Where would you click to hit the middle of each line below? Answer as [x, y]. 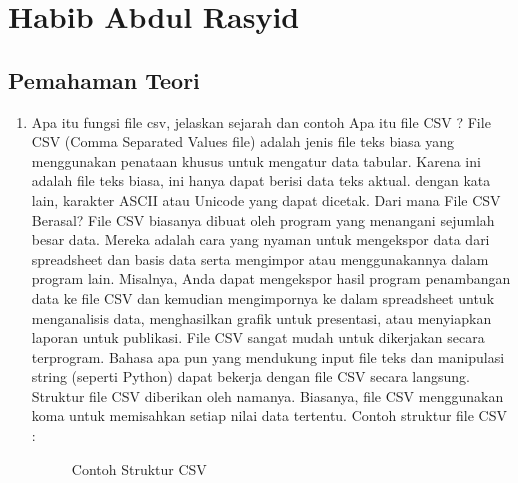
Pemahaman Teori [104, 79]
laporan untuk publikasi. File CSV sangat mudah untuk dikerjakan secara [258, 337]
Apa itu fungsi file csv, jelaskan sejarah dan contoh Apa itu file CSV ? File [261, 121]
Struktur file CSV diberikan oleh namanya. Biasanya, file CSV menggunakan [267, 395]
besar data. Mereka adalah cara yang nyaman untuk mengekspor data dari [260, 239]
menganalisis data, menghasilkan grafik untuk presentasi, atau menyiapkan [261, 317]
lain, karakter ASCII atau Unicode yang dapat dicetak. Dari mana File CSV [266, 199]
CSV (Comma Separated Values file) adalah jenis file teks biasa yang [243, 141]
